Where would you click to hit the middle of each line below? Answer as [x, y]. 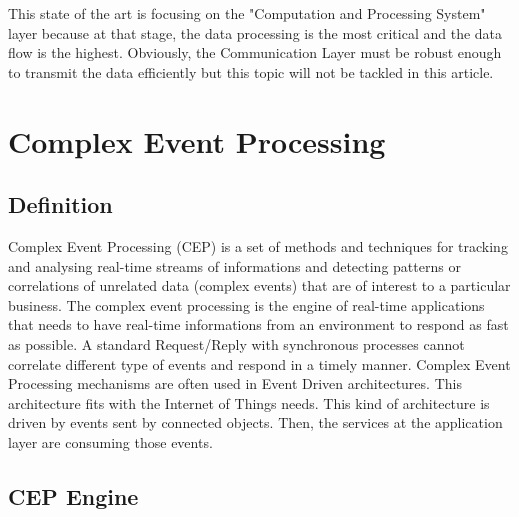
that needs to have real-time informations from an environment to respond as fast [258, 324]
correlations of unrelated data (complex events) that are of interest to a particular [259, 285]
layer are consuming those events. [110, 441]
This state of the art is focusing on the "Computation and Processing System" [247, 13]
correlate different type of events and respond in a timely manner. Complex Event [259, 363]
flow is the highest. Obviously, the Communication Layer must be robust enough [255, 52]
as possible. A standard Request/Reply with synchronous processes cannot [236, 343]
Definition [60, 204]
